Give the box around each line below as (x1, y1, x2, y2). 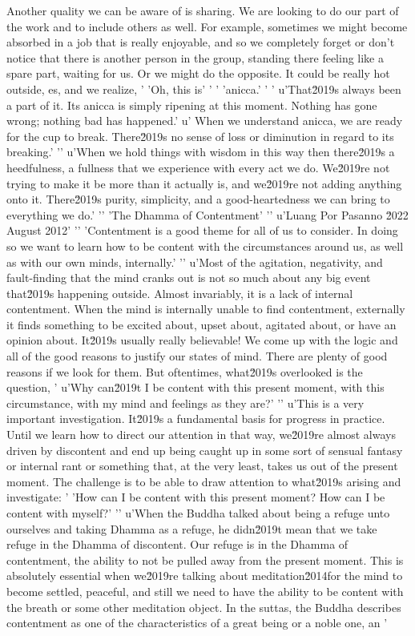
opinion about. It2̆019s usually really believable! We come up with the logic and (6, 332, 398, 348)
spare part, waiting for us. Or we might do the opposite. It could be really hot (6, 65, 390, 82)
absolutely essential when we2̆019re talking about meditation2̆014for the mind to (6, 567, 403, 584)
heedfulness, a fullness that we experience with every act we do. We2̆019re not (6, 159, 390, 175)
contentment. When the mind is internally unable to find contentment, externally (6, 300, 405, 317)
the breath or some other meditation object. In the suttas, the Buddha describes (6, 598, 401, 615)
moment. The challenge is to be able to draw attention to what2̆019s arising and (6, 473, 401, 489)
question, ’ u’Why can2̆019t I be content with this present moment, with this (6, 379, 385, 396)
